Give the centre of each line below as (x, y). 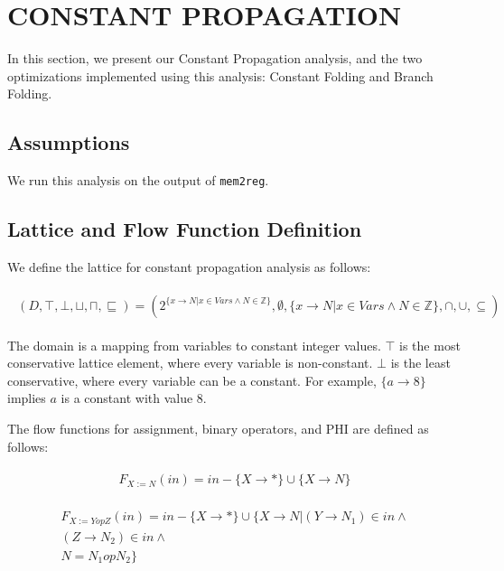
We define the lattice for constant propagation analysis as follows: (189, 266)
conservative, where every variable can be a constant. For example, (192, 380)
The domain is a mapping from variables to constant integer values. (194, 345)
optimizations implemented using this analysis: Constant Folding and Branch (220, 75)
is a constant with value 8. (134, 398)
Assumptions (69, 142)
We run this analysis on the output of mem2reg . (138, 180)
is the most (430, 345)
